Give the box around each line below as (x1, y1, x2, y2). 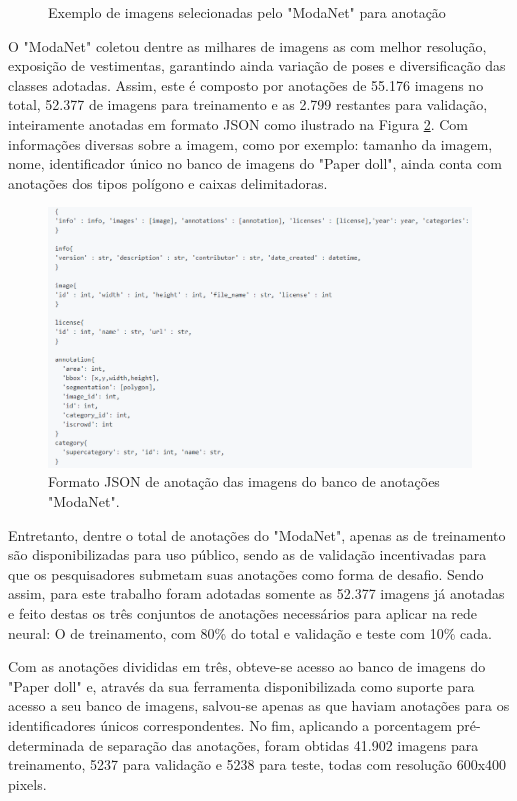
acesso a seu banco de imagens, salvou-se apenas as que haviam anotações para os (8, 695, 510, 716)
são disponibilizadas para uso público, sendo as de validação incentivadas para (8, 544, 487, 565)
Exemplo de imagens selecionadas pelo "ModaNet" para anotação (48, 2, 446, 22)
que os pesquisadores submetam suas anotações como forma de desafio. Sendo (8, 563, 484, 584)
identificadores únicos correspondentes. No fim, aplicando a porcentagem (8, 714, 452, 735)
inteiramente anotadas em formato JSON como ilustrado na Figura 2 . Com (8, 113, 468, 134)
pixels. (8, 773, 47, 794)
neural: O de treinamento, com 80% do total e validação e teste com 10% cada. (8, 622, 492, 643)
